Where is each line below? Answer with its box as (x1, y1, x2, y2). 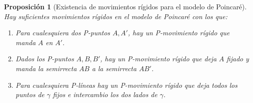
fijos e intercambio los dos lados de (52, 89, 157, 100)
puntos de (15, 89, 45, 100)
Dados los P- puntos (15, 53, 74, 64)
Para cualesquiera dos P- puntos (15, 27, 110, 38)
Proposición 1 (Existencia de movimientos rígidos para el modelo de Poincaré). (4, 1, 247, 11)
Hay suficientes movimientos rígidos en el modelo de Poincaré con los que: (4, 11, 228, 21)
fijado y (227, 53, 249, 64)
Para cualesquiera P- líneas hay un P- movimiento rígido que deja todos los (15, 79, 238, 90)
